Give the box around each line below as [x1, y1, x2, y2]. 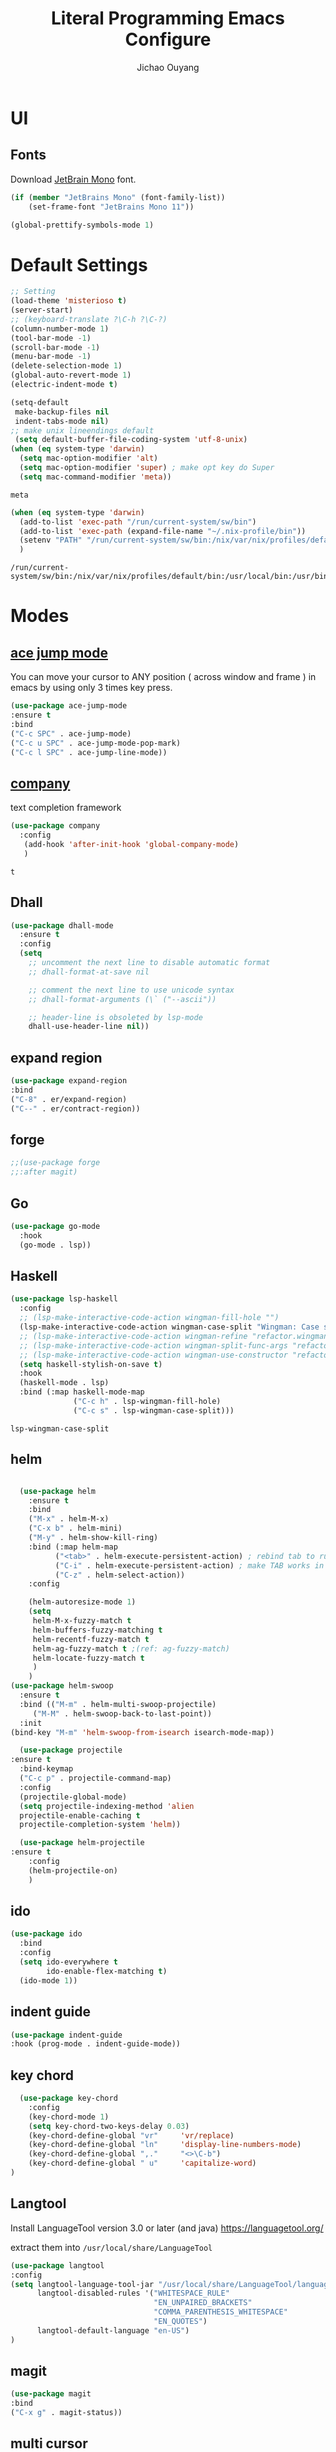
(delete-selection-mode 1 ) [10, 361, 123, 371]
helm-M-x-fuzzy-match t [32, 1616, 132, 1626]
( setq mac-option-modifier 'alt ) [19, 453, 159, 464]
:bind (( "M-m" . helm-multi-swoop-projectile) [19, 1699, 217, 1709]
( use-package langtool [10, 2260, 105, 2271]
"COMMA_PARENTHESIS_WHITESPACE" [153, 2307, 288, 2317]
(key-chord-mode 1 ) [28, 2112, 110, 2122]
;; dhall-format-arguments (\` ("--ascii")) [28, 994, 217, 1004]
